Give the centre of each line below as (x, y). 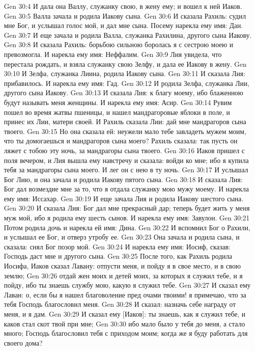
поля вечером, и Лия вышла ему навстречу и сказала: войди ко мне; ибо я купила (127, 160)
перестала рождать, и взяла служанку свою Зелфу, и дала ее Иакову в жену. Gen (125, 64)
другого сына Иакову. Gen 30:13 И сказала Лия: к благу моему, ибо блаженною (124, 93)
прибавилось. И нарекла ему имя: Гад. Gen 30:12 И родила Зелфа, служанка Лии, (127, 83)
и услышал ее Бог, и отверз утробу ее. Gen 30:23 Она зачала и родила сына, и (122, 237)
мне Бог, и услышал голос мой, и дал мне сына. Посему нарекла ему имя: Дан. (124, 25)
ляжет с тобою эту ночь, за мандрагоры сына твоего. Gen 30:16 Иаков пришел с (125, 150)
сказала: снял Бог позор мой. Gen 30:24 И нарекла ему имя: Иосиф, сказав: (117, 246)
